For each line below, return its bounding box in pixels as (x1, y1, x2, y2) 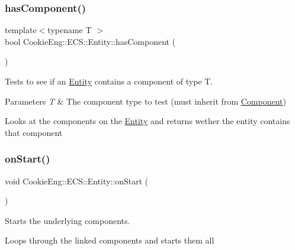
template (5, 24, 37, 36)
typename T (47, 24, 92, 36)
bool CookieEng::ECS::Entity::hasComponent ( (5, 35, 176, 47)
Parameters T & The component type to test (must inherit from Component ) (5, 95, 286, 107)
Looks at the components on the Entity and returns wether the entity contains (5, 115, 290, 127)
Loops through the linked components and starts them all (5, 234, 214, 246)
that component (5, 126, 63, 138)
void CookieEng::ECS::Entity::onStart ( (5, 174, 149, 187)
